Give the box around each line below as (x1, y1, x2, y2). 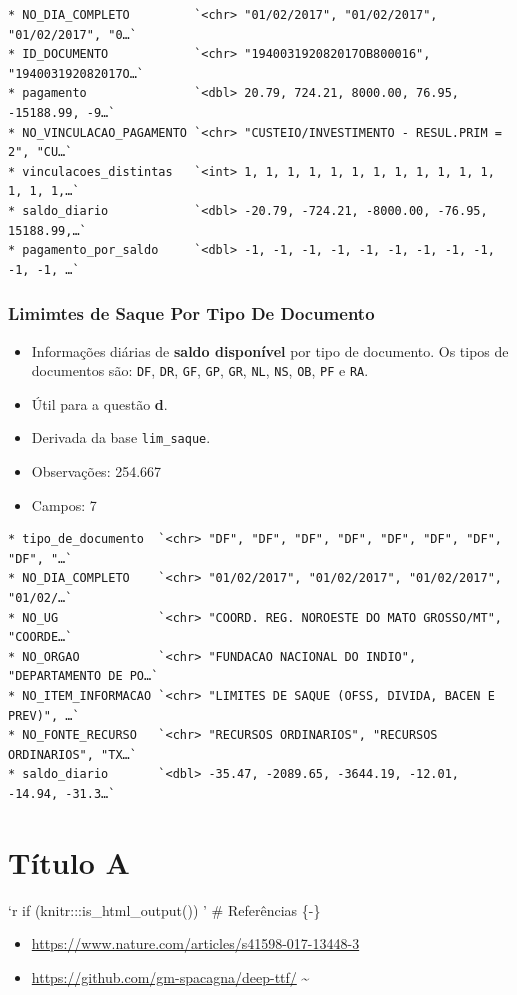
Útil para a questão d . (31, 393, 168, 414)
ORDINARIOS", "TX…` (8, 747, 137, 762)
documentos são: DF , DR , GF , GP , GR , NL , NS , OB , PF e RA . (31, 360, 369, 381)
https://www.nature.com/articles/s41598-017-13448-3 (31, 933, 360, 954)
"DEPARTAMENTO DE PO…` (8, 669, 159, 684)
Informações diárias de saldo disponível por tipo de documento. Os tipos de (31, 340, 509, 361)
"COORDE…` (8, 630, 73, 645)
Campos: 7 (31, 494, 97, 515)
